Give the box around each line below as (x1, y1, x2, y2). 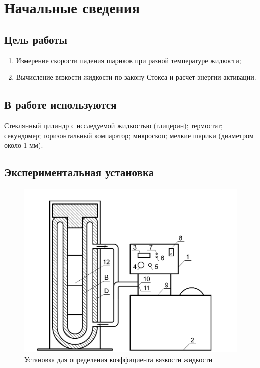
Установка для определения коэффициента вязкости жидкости (24, 354, 213, 364)
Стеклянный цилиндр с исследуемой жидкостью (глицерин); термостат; (4, 120, 223, 130)
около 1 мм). (4, 140, 43, 150)
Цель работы (4, 31, 67, 47)
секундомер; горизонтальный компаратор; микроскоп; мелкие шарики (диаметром (4, 130, 254, 140)
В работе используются (4, 97, 117, 112)
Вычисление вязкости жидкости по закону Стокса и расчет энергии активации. (16, 72, 256, 82)
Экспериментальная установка (4, 164, 154, 180)
